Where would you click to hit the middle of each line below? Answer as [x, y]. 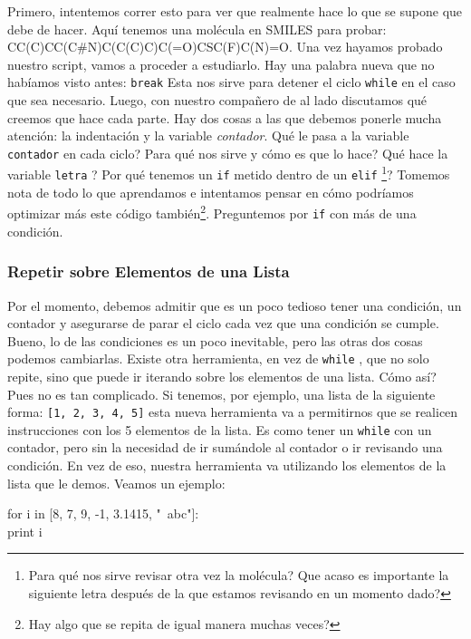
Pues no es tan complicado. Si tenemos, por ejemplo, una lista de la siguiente [221, 394]
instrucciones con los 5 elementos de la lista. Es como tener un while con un [220, 429]
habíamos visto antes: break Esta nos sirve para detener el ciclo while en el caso [231, 82]
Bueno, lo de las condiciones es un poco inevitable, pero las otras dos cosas [215, 340]
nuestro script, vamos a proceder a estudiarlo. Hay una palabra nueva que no [221, 64]
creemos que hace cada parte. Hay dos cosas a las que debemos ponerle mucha [225, 117]
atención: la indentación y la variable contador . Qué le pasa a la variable [208, 136]
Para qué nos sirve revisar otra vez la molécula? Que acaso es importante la [239, 575]
